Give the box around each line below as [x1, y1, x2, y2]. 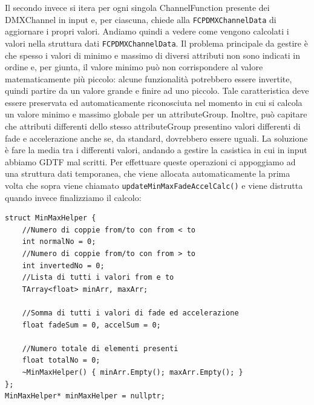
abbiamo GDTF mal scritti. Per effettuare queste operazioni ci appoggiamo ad [5, 155, 296, 168]
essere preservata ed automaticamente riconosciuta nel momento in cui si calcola [5, 96, 303, 108]
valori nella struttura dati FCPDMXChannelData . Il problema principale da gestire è [5, 36, 308, 49]
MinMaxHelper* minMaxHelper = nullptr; [5, 392, 165, 401]
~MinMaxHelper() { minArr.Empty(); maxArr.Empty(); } [22, 368, 243, 377]
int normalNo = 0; [22, 237, 96, 246]
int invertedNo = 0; [22, 261, 105, 270]
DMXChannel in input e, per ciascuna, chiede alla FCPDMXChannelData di [5, 13, 276, 25]
